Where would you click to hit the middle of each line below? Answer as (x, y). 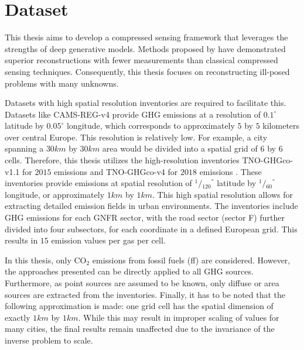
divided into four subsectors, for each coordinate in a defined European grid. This (151, 229)
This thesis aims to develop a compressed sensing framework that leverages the (146, 37)
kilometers (281, 126)
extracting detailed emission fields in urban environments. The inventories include (151, 206)
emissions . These (230, 171)
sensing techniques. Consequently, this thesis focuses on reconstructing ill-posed (147, 71)
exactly (18, 317)
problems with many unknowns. (62, 83)
